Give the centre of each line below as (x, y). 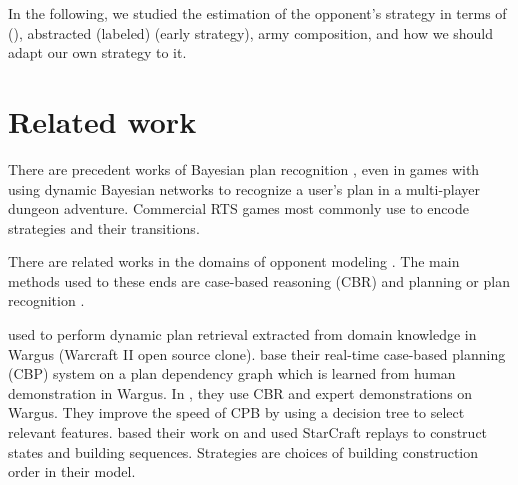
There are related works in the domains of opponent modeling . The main (234, 261)
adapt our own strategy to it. (97, 52)
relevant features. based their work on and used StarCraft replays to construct (248, 432)
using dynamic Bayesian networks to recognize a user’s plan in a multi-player (244, 188)
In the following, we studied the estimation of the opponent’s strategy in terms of (257, 13)
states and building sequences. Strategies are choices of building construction (243, 451)
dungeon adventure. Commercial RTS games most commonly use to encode (238, 208)
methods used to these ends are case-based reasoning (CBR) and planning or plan (259, 280)
